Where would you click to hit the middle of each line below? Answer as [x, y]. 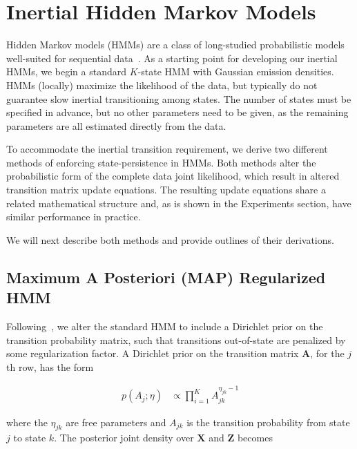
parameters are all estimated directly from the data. [116, 125]
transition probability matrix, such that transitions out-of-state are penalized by [176, 340]
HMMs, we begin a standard [67, 71]
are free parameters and [116, 422]
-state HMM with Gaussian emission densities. [236, 71]
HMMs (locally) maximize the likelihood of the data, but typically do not [162, 85]
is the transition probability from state [268, 422]
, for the [327, 353]
